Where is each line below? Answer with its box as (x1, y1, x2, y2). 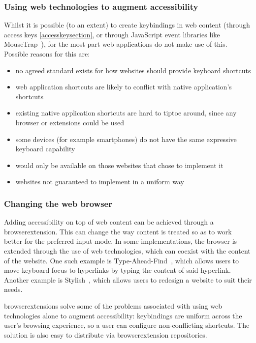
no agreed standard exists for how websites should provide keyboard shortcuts (15, 65, 251, 75)
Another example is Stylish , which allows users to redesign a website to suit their (4, 274, 252, 285)
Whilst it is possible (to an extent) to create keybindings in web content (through (4, 20, 250, 30)
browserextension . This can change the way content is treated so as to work (4, 226, 232, 236)
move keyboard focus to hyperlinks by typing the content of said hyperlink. (4, 265, 231, 275)
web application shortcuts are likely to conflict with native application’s (15, 82, 232, 92)
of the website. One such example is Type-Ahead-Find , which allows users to (4, 255, 239, 265)
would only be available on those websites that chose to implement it (15, 160, 224, 170)
